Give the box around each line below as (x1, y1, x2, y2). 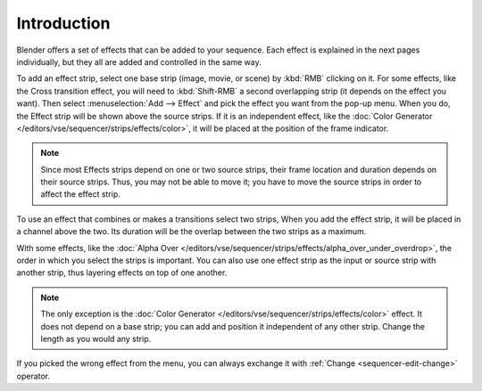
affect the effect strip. (40, 189, 120, 200)
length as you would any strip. (40, 333, 152, 344)
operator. (16, 371, 51, 381)
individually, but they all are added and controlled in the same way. (16, 56, 262, 67)
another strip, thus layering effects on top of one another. (16, 267, 228, 278)
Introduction (16, 13, 111, 33)
